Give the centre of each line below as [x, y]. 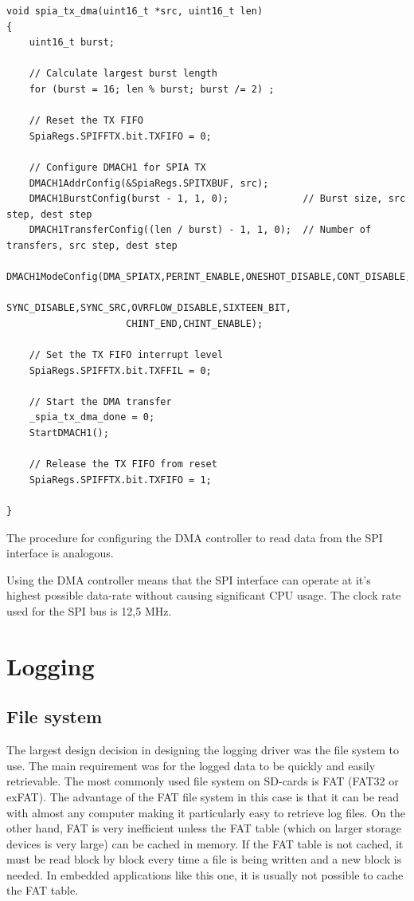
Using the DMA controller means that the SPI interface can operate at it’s [189, 579]
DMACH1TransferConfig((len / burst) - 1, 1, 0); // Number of [200, 230]
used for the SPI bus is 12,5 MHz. [89, 610]
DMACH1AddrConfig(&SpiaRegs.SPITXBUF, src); [149, 183]
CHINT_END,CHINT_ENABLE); [195, 323]
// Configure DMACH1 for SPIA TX [117, 167]
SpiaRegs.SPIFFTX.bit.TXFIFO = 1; [120, 480]
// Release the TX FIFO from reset [123, 464]
